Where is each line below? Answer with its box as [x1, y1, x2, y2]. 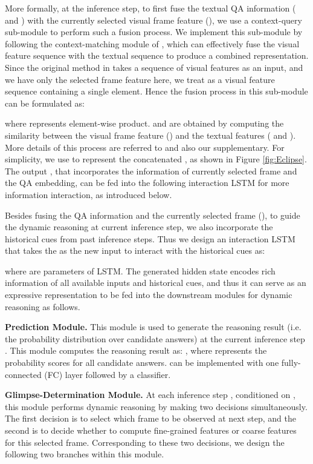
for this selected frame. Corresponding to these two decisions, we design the [5, 436, 285, 448]
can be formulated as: [5, 96, 85, 109]
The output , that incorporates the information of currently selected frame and [5, 164, 297, 177]
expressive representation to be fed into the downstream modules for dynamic [5, 288, 292, 301]
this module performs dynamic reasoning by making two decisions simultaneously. [5, 400, 308, 413]
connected [5, 368, 42, 380]
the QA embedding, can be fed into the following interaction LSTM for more [5, 176, 289, 189]
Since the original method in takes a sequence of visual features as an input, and [5, 61, 303, 73]
